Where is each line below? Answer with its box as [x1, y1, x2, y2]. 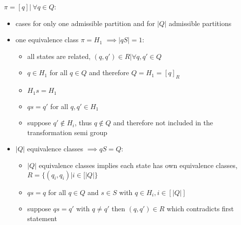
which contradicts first [166, 203, 234, 214]
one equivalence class [15, 34, 79, 45]
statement [27, 213, 57, 223]
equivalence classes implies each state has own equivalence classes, [39, 160, 238, 170]
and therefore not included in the [113, 117, 213, 128]
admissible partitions [169, 18, 232, 28]
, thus [74, 117, 92, 128]
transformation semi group [27, 127, 108, 137]
